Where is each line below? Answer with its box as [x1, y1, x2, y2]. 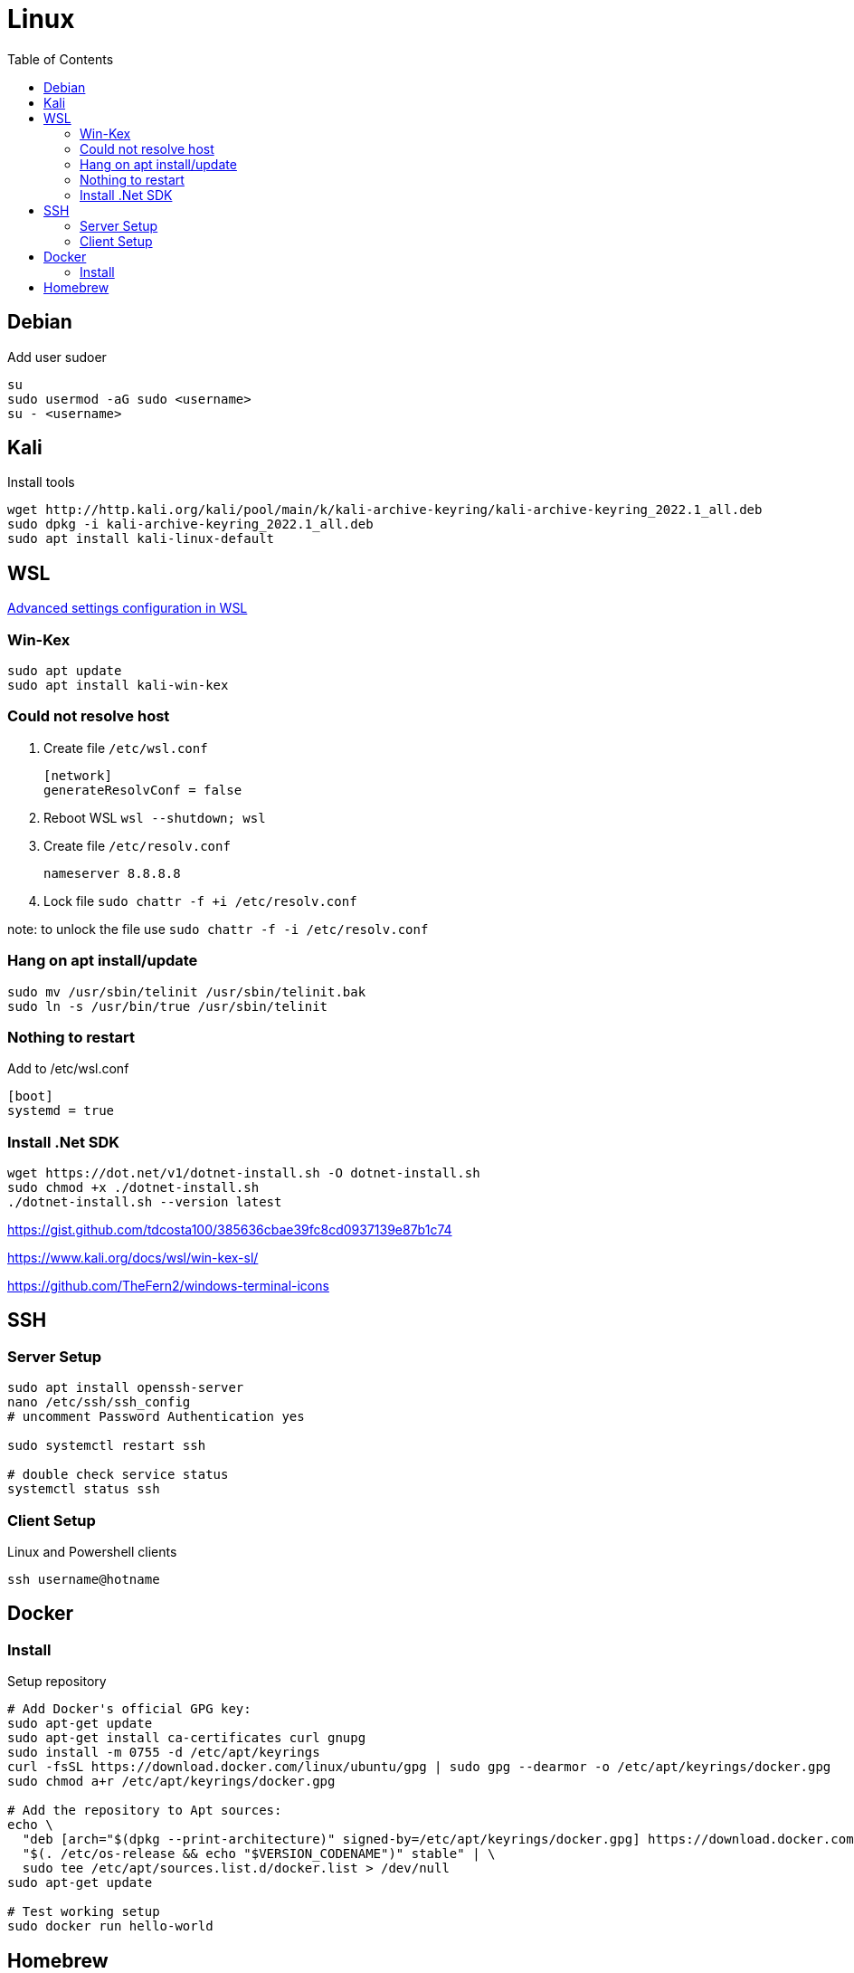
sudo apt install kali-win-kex [7, 678, 229, 693]
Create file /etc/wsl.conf [43, 739, 208, 756]
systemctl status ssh [7, 1482, 160, 1497]
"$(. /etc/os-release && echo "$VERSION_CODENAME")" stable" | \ [22, 1846, 496, 1862]
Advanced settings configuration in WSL [7, 600, 248, 616]
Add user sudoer [7, 348, 107, 365]
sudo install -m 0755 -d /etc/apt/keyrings [7, 1745, 320, 1760]
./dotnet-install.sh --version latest [7, 1195, 282, 1210]
